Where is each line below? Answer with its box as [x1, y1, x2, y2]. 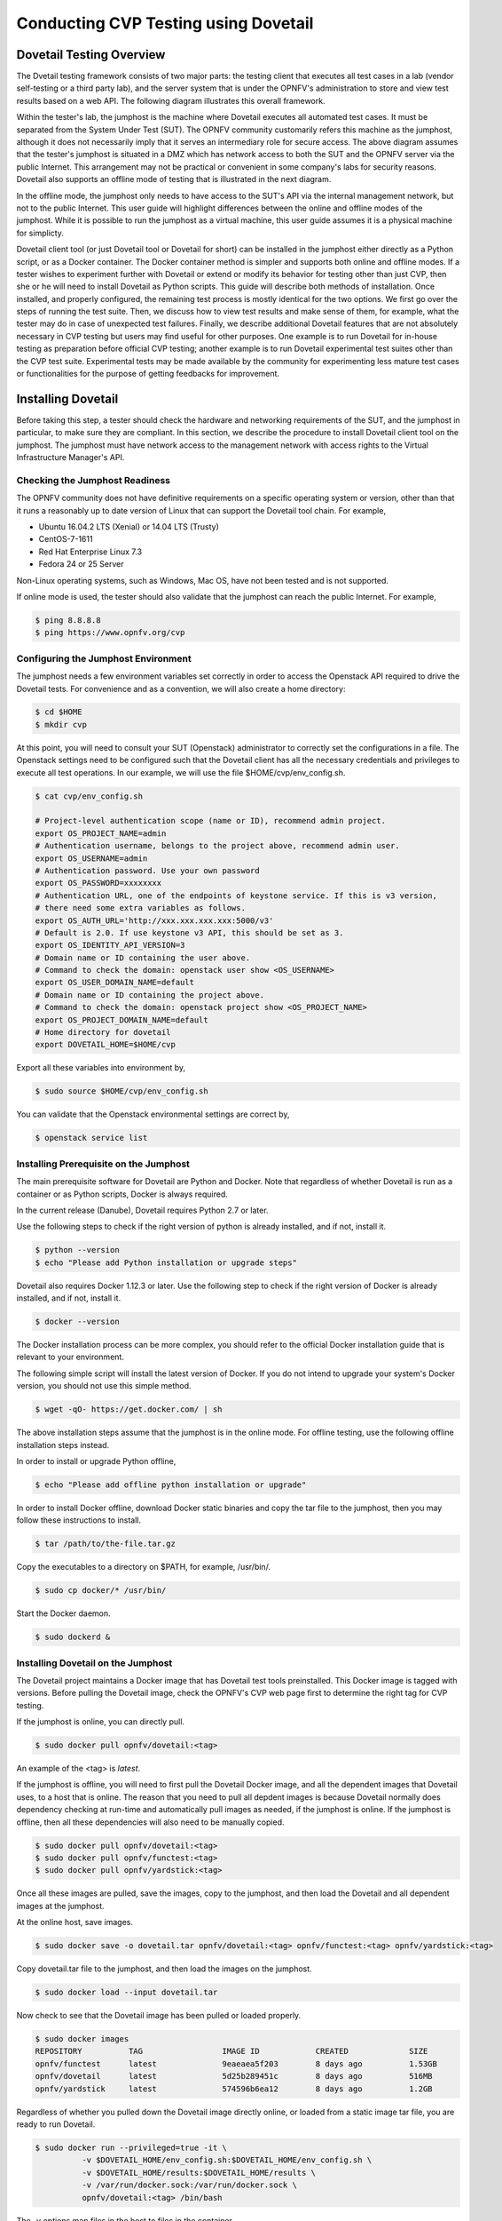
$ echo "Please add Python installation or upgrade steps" [35, 1257, 297, 1268]
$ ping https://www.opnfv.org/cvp [35, 627, 185, 638]
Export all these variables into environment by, [16, 1063, 186, 1073]
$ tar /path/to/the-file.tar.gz [35, 1539, 176, 1549]
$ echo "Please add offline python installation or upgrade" [35, 1479, 307, 1490]
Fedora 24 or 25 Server [38, 559, 124, 569]
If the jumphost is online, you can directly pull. [16, 1716, 185, 1727]
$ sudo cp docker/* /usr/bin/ [35, 1586, 167, 1596]
